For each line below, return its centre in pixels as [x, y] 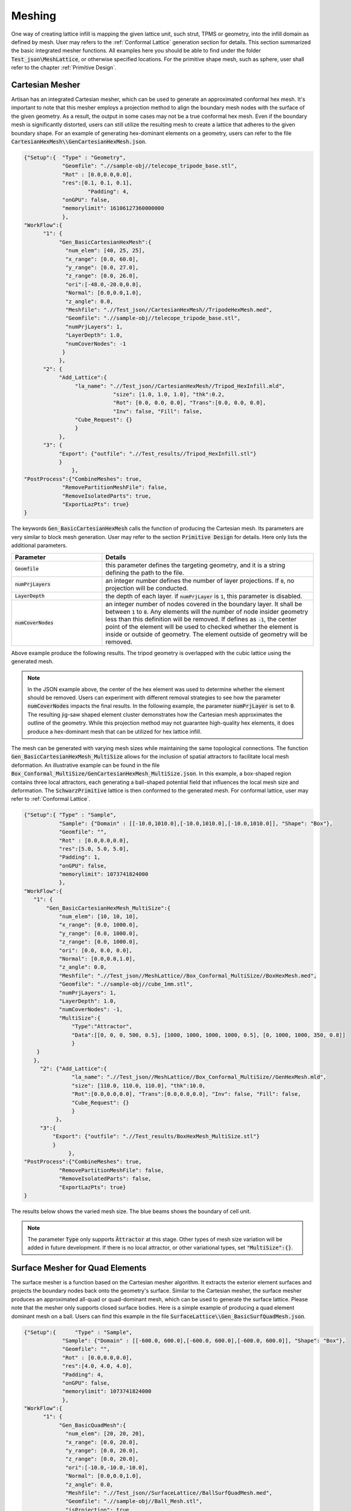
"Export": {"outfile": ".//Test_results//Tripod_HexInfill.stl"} [158, 454]
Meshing [34, 16]
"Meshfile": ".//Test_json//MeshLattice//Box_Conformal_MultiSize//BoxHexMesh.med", [188, 976]
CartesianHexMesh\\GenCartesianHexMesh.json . [79, 141]
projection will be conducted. [147, 588]
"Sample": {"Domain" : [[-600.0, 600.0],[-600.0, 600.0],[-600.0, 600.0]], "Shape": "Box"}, [204, 1341]
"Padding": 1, [80, 857]
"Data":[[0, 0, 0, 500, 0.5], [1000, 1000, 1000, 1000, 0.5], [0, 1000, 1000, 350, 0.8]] [208, 1035]
